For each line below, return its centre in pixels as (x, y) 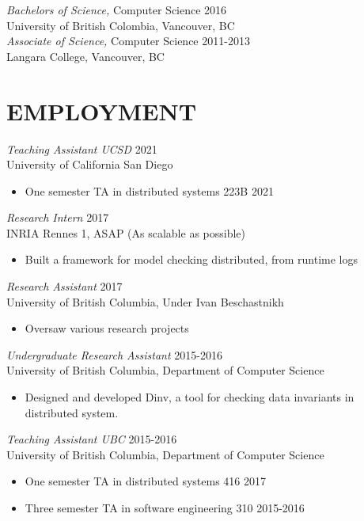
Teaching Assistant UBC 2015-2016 (92, 439)
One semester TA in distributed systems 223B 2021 (149, 190)
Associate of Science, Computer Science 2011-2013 (128, 41)
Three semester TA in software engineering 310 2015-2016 (165, 508)
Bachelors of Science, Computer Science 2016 (117, 10)
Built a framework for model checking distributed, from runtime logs (191, 259)
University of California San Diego (90, 164)
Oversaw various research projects (107, 328)
